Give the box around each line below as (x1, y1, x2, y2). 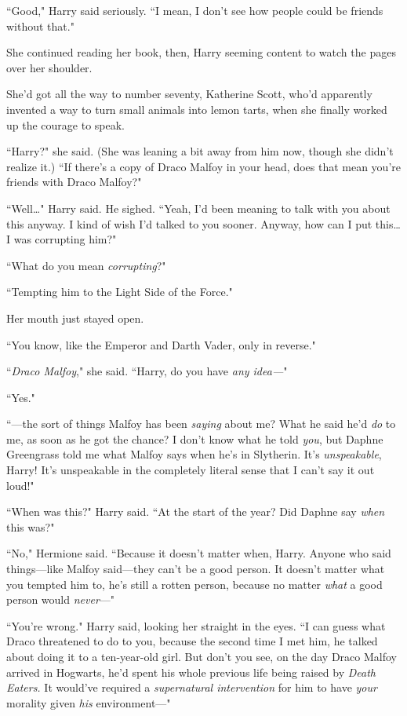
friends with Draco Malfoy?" (6, 174, 142, 190)
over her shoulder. (6, 59, 93, 75)
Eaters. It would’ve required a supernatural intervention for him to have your (6, 679, 377, 696)
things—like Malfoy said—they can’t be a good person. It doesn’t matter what (6, 561, 385, 577)
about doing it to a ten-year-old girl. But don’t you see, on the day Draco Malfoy (6, 648, 397, 664)
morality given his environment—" (6, 694, 171, 711)
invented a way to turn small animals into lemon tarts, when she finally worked (6, 100, 387, 117)
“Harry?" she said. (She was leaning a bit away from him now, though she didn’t (6, 143, 394, 159)
